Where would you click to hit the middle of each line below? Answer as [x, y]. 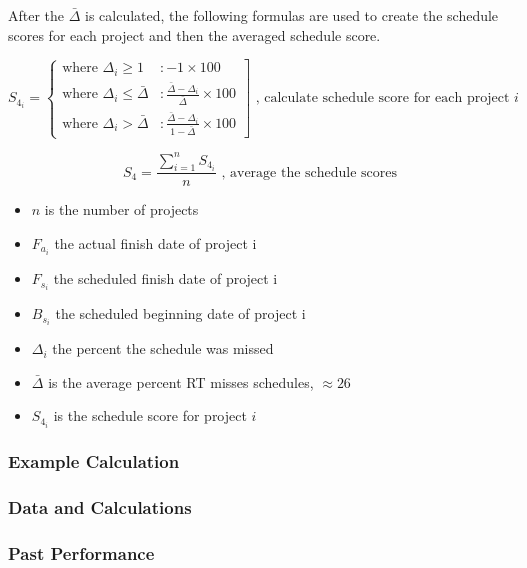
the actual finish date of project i [155, 242]
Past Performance [81, 553]
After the [36, 15]
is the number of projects [121, 209]
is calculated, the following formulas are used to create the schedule [292, 15]
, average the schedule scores [309, 172]
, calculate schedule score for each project [382, 98]
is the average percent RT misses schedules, [181, 381]
